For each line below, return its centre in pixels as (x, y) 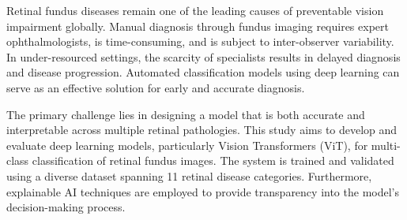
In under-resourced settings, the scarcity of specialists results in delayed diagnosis (203, 56)
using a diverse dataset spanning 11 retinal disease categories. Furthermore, (189, 175)
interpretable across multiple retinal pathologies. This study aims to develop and (202, 130)
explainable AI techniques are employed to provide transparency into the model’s (203, 191)
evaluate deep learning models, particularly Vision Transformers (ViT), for (187, 145)
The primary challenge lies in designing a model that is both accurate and (186, 114)
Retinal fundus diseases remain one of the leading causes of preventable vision (195, 10)
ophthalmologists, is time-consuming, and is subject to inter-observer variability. (200, 41)
